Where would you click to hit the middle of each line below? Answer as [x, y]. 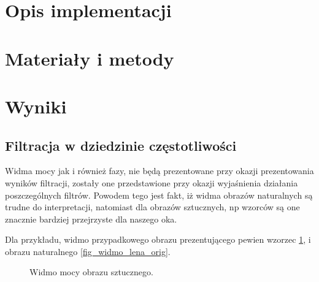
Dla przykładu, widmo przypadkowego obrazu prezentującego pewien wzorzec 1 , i [158, 239]
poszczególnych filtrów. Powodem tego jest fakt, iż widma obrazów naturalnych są [159, 195]
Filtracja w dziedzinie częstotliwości [121, 145]
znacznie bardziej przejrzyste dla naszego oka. [91, 219]
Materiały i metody [90, 58]
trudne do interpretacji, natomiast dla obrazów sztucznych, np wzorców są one [152, 207]
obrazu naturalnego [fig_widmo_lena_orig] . [88, 251]
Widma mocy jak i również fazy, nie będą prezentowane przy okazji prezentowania [159, 171]
